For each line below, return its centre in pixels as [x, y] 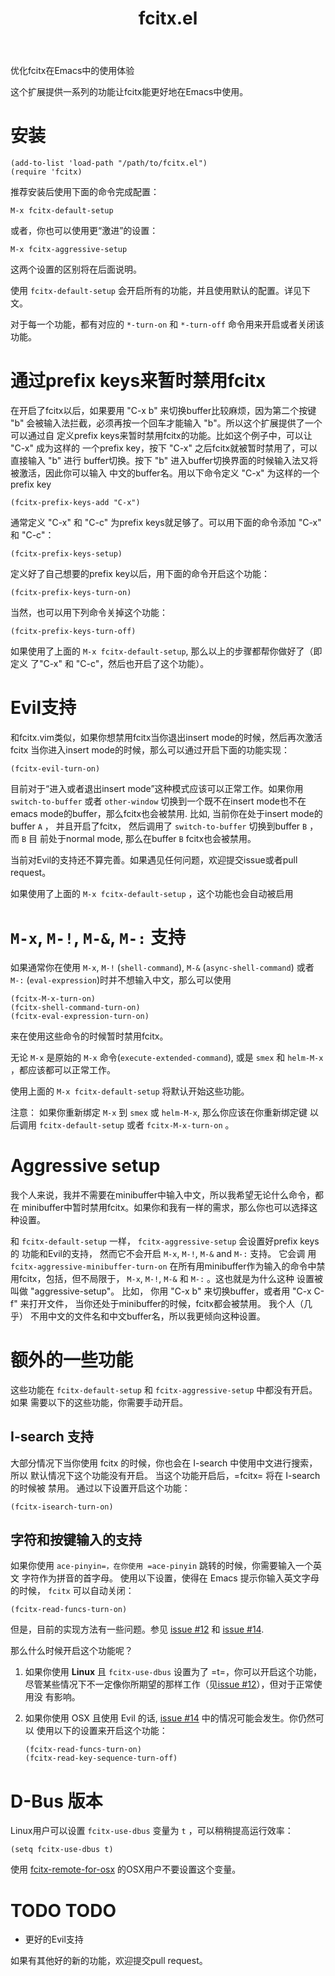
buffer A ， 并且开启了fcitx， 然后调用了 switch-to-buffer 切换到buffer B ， [164, 826]
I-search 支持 [52, 1437]
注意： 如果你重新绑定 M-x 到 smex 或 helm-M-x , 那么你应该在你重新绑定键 [159, 1112]
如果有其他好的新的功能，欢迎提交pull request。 [109, 1961]
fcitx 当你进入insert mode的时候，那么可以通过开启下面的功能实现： [150, 750]
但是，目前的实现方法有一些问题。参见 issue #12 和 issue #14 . [137, 1629]
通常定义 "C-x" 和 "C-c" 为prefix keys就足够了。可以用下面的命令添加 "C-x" [166, 523]
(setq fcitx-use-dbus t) [62, 1850]
